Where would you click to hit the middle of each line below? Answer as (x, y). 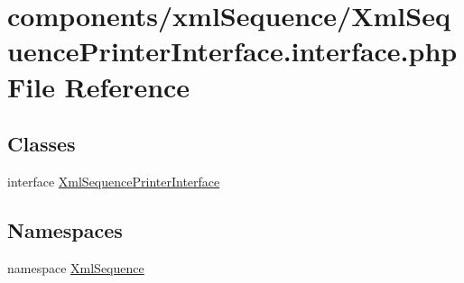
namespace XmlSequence (76, 267)
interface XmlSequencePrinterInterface (114, 181)
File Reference (99, 86)
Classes (42, 144)
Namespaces (65, 229)
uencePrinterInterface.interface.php (232, 51)
